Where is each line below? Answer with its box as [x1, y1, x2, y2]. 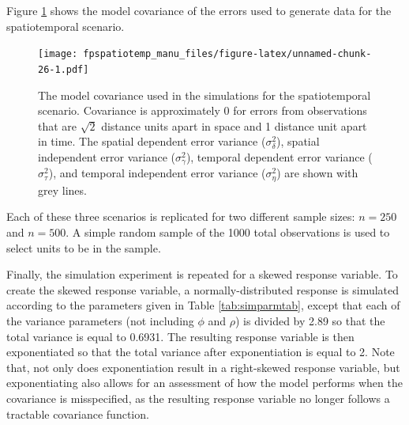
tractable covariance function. [6, 405, 149, 422]
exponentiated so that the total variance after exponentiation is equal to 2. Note [6, 343, 395, 360]
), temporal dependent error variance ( [186, 148, 373, 165]
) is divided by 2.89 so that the [235, 312, 385, 328]
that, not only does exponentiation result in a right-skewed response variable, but [6, 359, 400, 375]
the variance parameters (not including [6, 312, 194, 328]
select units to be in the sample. [6, 239, 161, 256]
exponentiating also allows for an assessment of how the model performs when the [6, 374, 403, 391]
